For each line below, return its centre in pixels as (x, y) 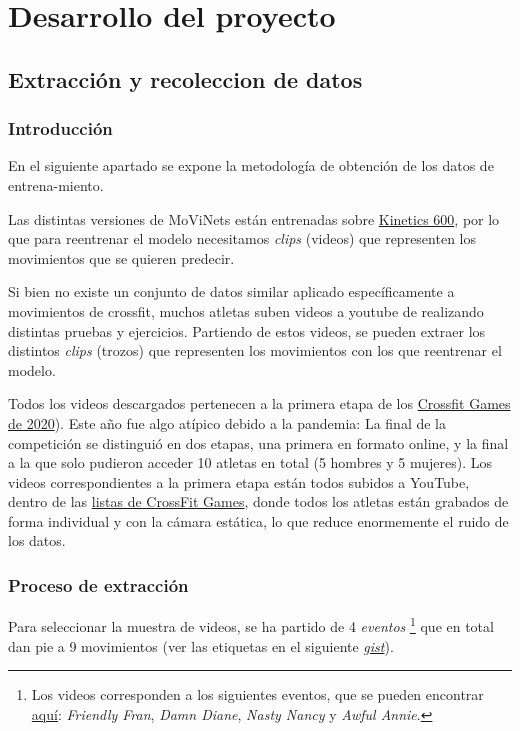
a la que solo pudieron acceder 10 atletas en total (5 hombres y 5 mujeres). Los (250, 462)
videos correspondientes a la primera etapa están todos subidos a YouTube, (239, 481)
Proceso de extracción (98, 584)
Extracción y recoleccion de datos (185, 78)
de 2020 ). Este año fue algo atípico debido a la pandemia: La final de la (227, 422)
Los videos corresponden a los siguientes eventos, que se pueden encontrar (257, 694)
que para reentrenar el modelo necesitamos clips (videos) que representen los (242, 238)
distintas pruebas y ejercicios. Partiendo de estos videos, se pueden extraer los (247, 330)
